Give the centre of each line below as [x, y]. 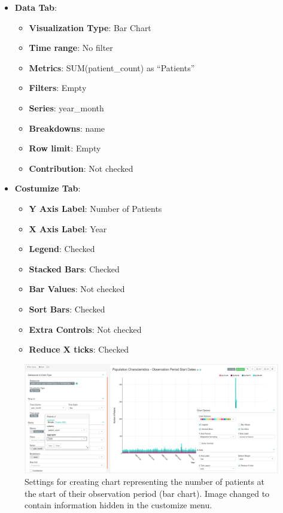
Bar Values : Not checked [77, 289]
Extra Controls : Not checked [85, 329]
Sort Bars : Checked [67, 309]
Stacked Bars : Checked [74, 268]
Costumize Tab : [48, 188]
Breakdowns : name [67, 128]
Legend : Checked [62, 249]
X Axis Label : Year [68, 228]
